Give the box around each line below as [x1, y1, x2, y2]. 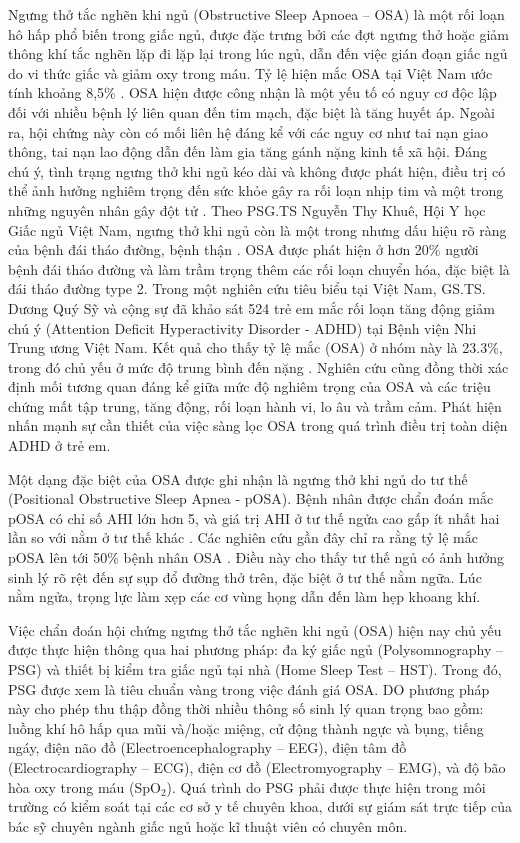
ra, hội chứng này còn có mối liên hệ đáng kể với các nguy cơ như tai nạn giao [8, 121, 488, 142]
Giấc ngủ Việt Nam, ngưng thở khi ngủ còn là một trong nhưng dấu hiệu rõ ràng [8, 219, 507, 240]
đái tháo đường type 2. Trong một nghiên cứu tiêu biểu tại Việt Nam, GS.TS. [8, 278, 486, 299]
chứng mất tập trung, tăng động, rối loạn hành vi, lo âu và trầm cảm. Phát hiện [8, 395, 502, 416]
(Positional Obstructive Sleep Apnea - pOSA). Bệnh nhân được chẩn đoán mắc [8, 488, 494, 509]
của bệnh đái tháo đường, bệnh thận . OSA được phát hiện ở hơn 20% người [8, 239, 479, 260]
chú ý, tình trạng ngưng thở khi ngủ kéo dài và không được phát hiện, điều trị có [8, 160, 506, 181]
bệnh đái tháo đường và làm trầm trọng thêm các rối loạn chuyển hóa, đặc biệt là [8, 258, 510, 279]
